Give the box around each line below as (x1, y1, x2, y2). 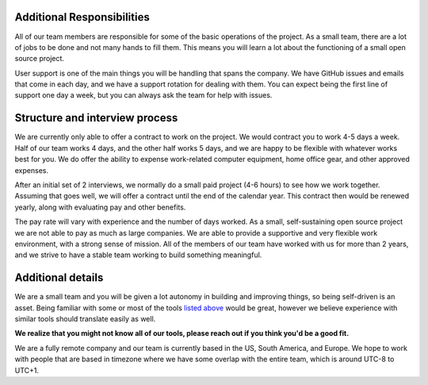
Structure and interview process (14, 111, 178, 125)
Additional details (14, 271, 104, 285)
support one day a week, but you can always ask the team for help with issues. (14, 90, 273, 100)
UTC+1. (14, 365, 40, 375)
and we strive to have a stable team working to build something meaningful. (14, 250, 262, 260)
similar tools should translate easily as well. (14, 314, 156, 323)
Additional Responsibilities (14, 10, 150, 24)
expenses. (14, 165, 49, 175)
